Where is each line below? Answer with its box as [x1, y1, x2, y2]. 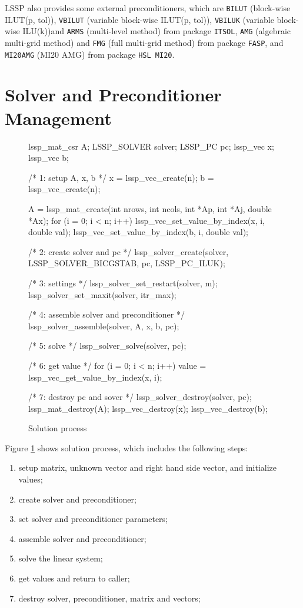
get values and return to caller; [18, 572, 130, 584]
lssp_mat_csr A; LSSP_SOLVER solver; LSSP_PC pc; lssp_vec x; [28, 140, 274, 152]
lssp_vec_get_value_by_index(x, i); [28, 371, 162, 383]
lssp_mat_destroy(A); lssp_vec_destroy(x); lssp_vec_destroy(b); [28, 402, 268, 414]
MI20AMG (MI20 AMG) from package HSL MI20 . [5, 48, 175, 60]
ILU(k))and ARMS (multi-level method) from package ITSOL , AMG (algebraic [22, 25, 291, 37]
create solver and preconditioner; [18, 493, 136, 505]
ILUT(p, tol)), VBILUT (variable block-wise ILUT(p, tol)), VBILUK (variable [5, 13, 274, 25]
